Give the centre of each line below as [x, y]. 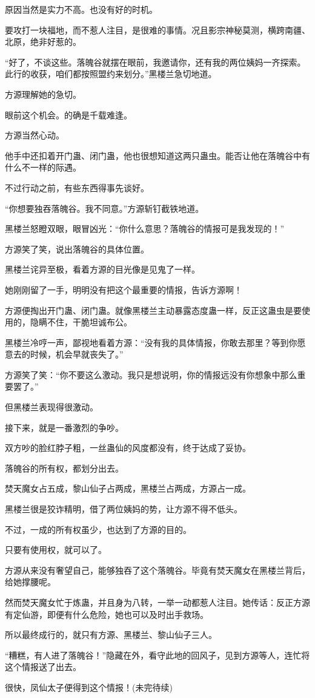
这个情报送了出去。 [43, 667]
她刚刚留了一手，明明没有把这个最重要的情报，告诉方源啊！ [124, 289]
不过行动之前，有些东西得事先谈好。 [77, 187]
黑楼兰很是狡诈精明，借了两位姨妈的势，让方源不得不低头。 [124, 509]
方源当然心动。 [35, 135]
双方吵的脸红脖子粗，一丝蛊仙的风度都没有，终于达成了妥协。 [128, 448]
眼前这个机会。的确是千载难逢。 [68, 114]
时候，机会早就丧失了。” [77, 354]
